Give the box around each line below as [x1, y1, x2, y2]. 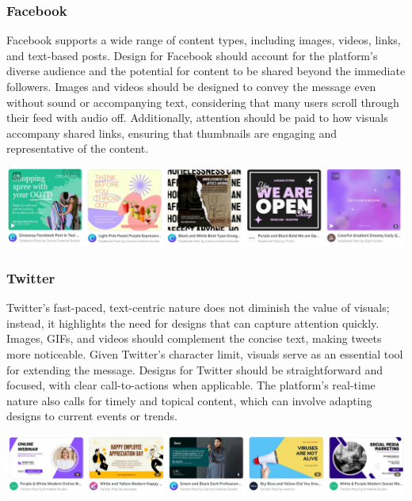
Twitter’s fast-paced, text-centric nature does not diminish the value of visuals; [6, 299, 390, 316]
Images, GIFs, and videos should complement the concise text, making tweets [6, 330, 382, 347]
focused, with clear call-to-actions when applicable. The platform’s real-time [6, 377, 376, 393]
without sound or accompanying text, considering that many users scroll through [6, 93, 399, 110]
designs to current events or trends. [6, 408, 177, 424]
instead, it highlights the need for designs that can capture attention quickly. [6, 314, 380, 331]
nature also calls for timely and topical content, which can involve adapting [6, 392, 372, 408]
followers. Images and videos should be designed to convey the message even [6, 78, 376, 94]
